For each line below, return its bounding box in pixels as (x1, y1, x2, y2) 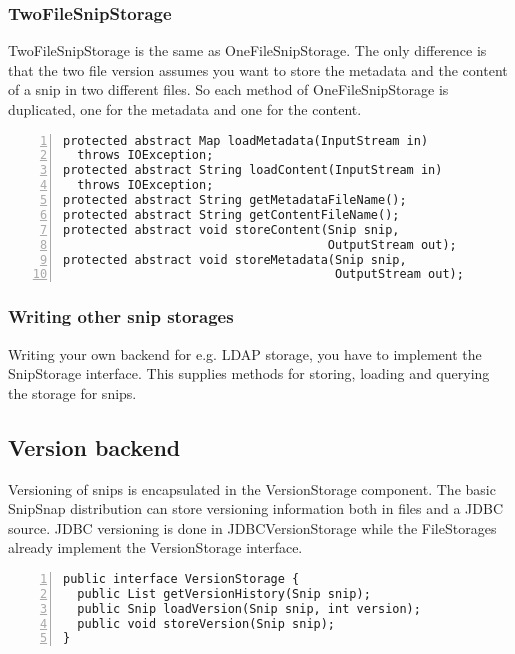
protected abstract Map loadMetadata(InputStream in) (63, 133, 429, 148)
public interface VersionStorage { (63, 571, 300, 586)
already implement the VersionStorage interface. (8, 537, 303, 558)
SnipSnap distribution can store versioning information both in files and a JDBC (8, 498, 504, 519)
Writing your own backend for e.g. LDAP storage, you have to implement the (8, 343, 482, 364)
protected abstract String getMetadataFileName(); (63, 193, 407, 208)
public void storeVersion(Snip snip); (77, 616, 336, 631)
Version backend (8, 431, 181, 462)
